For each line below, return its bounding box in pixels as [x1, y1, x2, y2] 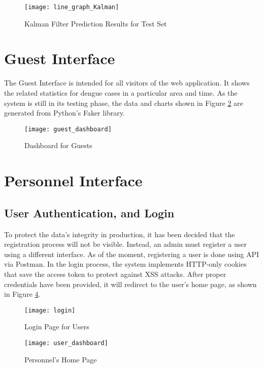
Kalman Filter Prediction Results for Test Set [24, 18, 167, 29]
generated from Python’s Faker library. [4, 107, 125, 118]
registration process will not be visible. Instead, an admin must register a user [4, 239, 247, 249]
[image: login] [24, 306, 76, 314]
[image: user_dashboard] [24, 339, 108, 347]
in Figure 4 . [4, 289, 41, 299]
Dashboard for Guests [24, 140, 92, 151]
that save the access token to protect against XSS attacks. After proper [4, 268, 226, 279]
